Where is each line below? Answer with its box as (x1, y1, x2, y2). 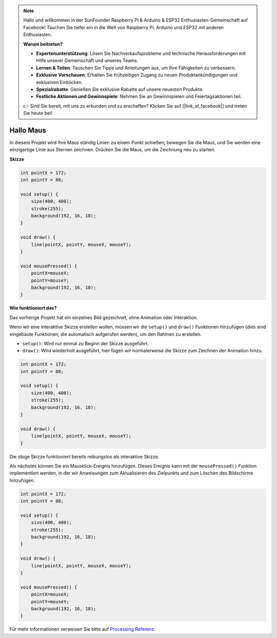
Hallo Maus (9, 126, 46, 134)
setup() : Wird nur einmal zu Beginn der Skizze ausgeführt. (22, 340, 149, 346)
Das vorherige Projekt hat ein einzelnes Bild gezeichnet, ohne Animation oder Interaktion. (9, 314, 198, 321)
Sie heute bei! (23, 110, 52, 116)
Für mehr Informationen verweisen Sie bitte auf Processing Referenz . (9, 626, 156, 632)
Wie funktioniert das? (9, 305, 57, 311)
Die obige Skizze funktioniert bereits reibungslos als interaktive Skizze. (9, 453, 160, 460)
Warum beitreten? (23, 41, 63, 47)
